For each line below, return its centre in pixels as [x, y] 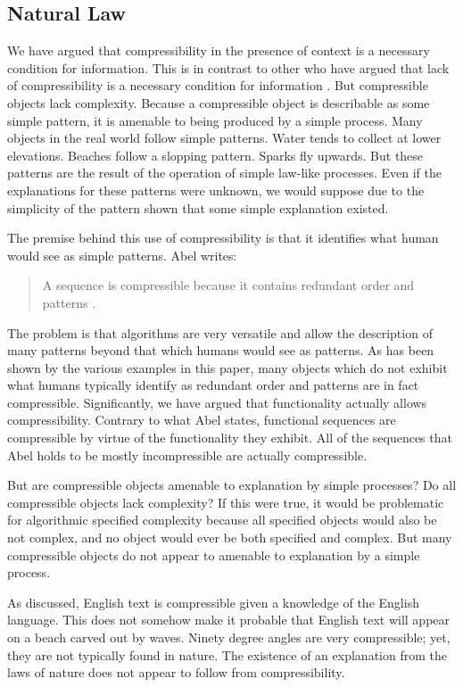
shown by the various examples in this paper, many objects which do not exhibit [227, 367]
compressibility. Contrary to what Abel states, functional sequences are [202, 420]
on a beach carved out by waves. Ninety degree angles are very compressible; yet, [229, 637]
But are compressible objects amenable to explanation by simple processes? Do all [232, 485]
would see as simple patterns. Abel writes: [122, 255]
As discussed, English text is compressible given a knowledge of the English [213, 602]
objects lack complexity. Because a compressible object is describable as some [219, 102]
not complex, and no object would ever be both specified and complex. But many [230, 538]
